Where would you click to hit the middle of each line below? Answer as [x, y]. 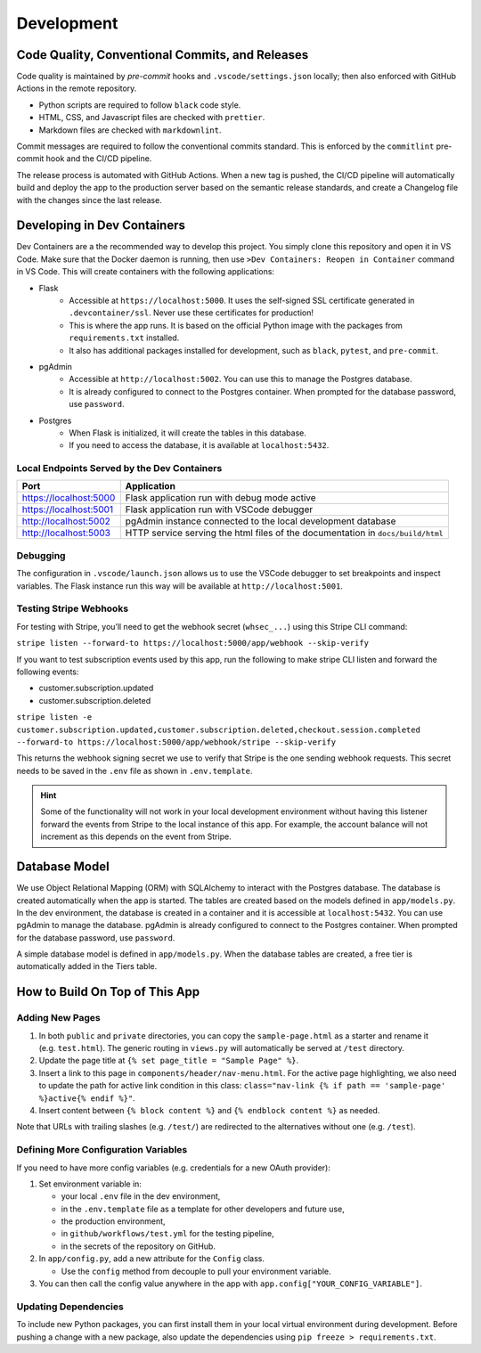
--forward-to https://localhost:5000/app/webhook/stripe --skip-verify [176, 742]
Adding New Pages [59, 1018]
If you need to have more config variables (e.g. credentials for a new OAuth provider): [174, 1168]
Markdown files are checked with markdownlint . [130, 130]
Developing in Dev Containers [101, 226]
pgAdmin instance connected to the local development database [261, 521]
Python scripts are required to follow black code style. [140, 105]
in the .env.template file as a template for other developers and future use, [203, 1209]
